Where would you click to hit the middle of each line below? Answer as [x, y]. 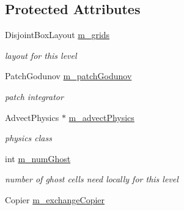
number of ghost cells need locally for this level [92, 179]
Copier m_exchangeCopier [55, 199]
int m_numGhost [38, 158]
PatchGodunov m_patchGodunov [68, 76]
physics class [28, 138]
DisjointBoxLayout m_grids [57, 35]
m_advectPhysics [101, 117]
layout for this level [41, 55]
